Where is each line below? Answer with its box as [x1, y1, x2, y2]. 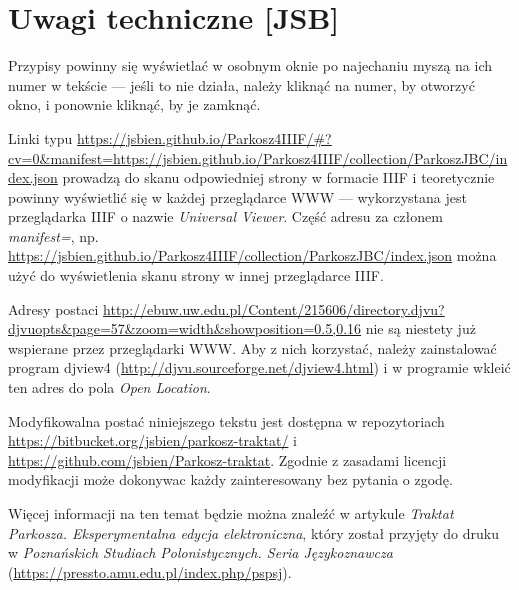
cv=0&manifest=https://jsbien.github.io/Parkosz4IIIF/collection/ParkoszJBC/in [8, 147, 508, 168]
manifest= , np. [8, 225, 99, 246]
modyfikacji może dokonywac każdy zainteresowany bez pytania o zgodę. [8, 469, 453, 490]
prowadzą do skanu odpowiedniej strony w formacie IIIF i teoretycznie [62, 167, 495, 188]
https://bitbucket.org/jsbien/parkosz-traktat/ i [8, 430, 297, 451]
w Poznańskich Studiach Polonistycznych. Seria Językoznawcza [8, 542, 393, 563]
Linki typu [8, 127, 73, 148]
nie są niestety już [365, 318, 476, 339]
